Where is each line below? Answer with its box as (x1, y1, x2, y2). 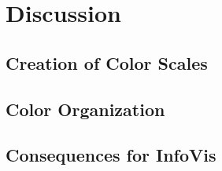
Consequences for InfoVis (6, 143, 216, 167)
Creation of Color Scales (6, 50, 208, 75)
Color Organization (6, 96, 165, 121)
